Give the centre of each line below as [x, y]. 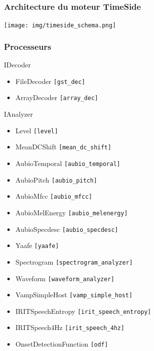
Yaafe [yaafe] [37, 245]
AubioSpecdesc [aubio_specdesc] [67, 229]
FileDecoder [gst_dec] [50, 81]
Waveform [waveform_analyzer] [65, 278]
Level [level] [37, 130]
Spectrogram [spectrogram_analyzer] [74, 261]
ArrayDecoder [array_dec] [57, 97]
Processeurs [28, 46]
